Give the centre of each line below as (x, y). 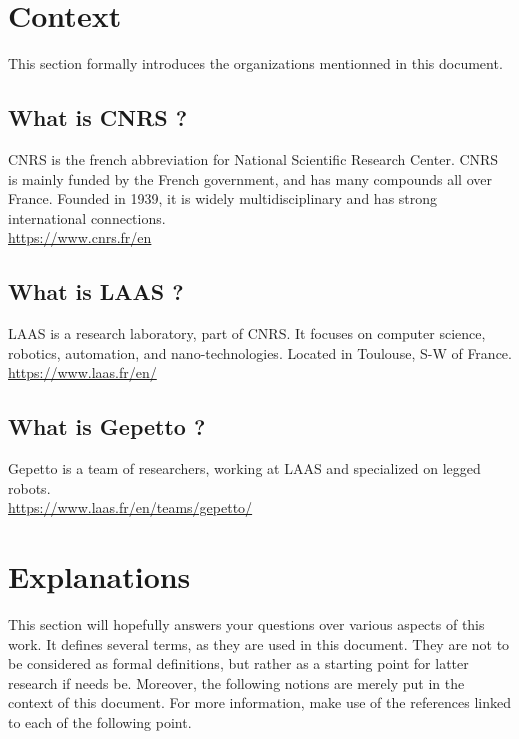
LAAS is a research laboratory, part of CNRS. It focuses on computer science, (247, 333)
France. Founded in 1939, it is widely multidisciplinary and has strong (223, 198)
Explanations (99, 576)
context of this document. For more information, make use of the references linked (260, 702)
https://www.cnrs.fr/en (80, 237)
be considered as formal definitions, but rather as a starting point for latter (238, 663)
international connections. (87, 217)
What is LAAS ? (96, 291)
